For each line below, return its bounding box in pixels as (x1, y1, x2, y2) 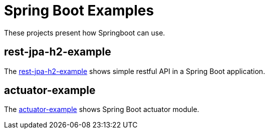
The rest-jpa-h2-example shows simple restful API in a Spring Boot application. (4, 66, 265, 75)
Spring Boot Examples (4, 2, 154, 19)
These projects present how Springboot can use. (4, 28, 165, 37)
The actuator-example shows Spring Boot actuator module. (4, 105, 199, 114)
